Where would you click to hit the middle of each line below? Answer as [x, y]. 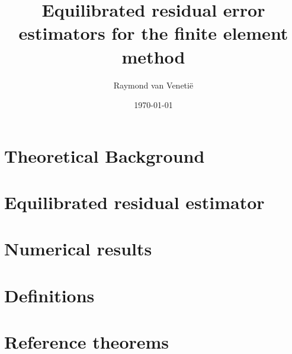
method [153, 56]
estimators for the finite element [153, 33]
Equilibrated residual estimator [134, 202]
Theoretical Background [105, 155]
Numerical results [78, 249]
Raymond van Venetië [153, 85]
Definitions [49, 295]
